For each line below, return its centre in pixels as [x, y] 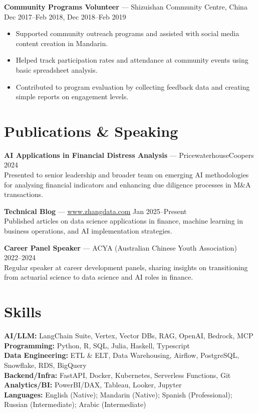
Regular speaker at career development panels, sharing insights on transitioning [126, 267]
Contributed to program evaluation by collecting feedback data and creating [133, 86]
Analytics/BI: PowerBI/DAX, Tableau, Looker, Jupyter [93, 385]
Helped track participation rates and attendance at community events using [132, 60]
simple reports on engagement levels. [72, 96]
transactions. [24, 194]
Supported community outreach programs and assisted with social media [127, 33]
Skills [23, 312]
